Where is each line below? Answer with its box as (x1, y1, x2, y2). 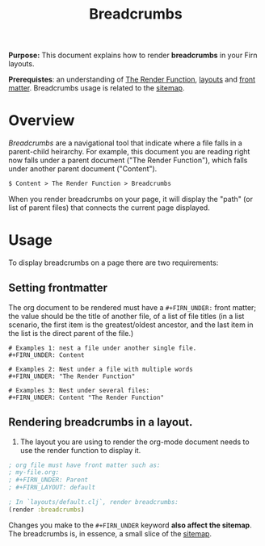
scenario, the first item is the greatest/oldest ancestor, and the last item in (8, 320, 254, 330)
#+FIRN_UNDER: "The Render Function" (8, 372, 136, 380)
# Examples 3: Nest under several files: (8, 386, 150, 394)
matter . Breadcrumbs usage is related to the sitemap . (8, 83, 185, 93)
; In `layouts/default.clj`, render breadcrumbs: (8, 498, 179, 506)
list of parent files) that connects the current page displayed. (8, 203, 210, 212)
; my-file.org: (8, 468, 60, 477)
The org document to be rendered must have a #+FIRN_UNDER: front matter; (8, 302, 257, 312)
